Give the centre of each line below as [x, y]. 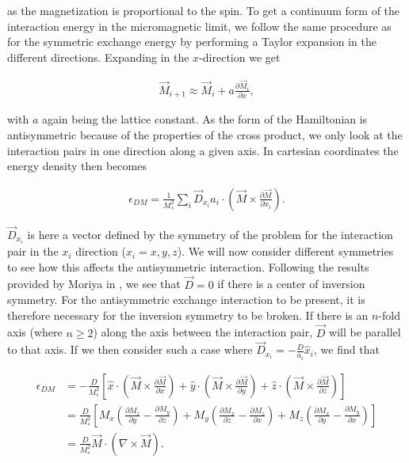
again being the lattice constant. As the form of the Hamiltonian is [204, 119]
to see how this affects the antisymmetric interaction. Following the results [188, 266]
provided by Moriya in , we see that [94, 284]
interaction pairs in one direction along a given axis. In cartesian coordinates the [203, 150]
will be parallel [365, 332]
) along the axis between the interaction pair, [203, 332]
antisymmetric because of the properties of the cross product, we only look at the [205, 134]
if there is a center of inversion [291, 284]
